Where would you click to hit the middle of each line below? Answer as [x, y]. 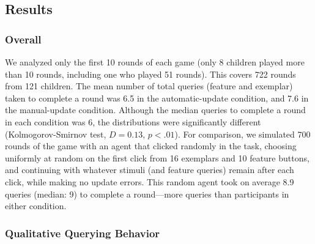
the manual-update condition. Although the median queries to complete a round [155, 110]
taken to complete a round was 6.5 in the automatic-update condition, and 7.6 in [157, 98]
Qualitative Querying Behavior [83, 233]
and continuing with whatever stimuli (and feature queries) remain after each [150, 170]
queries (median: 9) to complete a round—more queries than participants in [147, 194]
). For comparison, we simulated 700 [243, 134]
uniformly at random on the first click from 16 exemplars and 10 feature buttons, [157, 157]
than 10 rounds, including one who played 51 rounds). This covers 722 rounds [150, 74]
